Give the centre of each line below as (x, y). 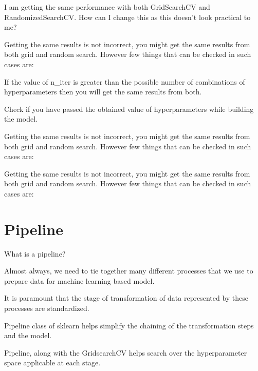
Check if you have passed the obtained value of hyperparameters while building (129, 109)
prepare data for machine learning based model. (79, 280)
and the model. (28, 335)
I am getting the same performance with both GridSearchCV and (107, 7)
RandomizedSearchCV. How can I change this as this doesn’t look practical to (127, 17)
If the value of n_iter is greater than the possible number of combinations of (125, 81)
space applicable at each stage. (52, 363)
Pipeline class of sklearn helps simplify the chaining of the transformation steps (129, 325)
